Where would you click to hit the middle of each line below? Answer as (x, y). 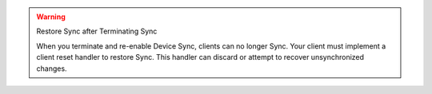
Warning (51, 17)
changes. (52, 69)
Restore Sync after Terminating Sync (97, 31)
